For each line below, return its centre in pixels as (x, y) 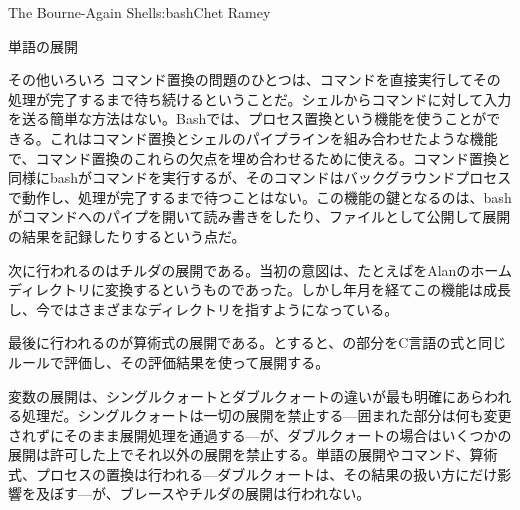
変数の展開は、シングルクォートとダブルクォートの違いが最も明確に (232, 395)
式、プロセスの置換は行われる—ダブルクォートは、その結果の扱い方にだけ (253, 473)
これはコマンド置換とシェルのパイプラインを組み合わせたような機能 (273, 137)
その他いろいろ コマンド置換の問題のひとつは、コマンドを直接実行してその (254, 79)
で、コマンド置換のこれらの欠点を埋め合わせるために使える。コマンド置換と (260, 157)
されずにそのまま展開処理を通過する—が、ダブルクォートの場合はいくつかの (260, 434)
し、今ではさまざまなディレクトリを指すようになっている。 (203, 308)
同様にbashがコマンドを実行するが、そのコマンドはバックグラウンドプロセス (260, 177)
